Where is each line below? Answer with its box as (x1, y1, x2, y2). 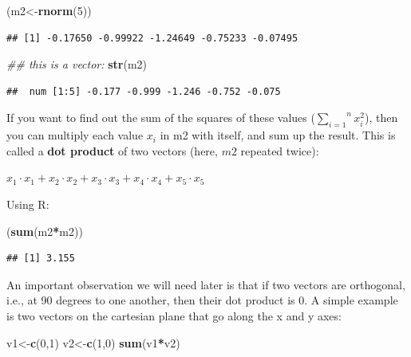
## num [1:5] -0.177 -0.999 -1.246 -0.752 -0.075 (6, 85, 281, 97)
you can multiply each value (6, 127, 144, 143)
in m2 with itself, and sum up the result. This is (160, 127, 396, 143)
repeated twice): (240, 142, 319, 159)
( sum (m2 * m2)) (6, 222, 83, 239)
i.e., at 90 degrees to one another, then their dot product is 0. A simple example (6, 292, 398, 308)
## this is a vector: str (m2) (6, 56, 148, 73)
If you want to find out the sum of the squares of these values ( (6, 109, 315, 126)
